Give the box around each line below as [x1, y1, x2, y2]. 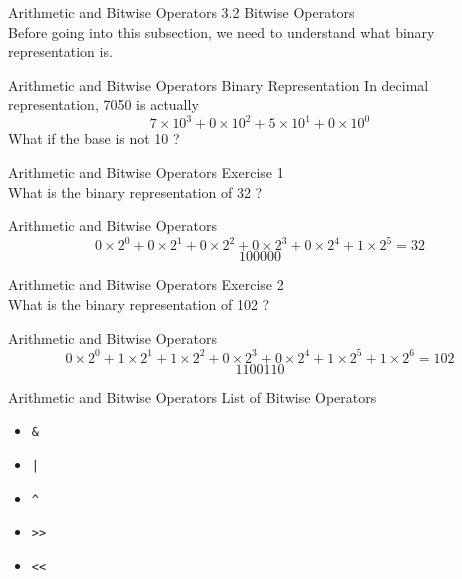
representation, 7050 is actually [8, 94, 199, 115]
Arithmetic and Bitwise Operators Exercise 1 [8, 162, 284, 183]
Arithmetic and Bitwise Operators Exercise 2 [8, 274, 284, 295]
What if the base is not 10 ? [8, 128, 180, 149]
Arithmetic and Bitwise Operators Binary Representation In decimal [8, 74, 429, 95]
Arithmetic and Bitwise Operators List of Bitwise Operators [8, 386, 377, 407]
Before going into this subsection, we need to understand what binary [8, 21, 435, 42]
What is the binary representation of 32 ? [8, 181, 263, 202]
